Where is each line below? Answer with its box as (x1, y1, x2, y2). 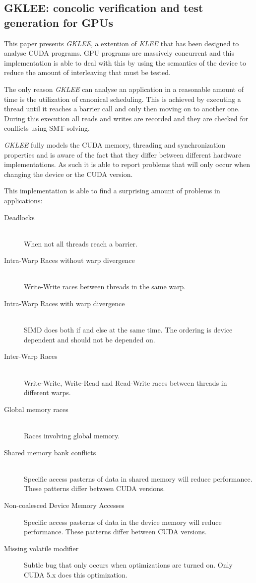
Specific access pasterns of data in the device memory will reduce (24, 516, 222, 527)
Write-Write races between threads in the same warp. (24, 281, 186, 292)
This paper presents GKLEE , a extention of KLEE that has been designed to (4, 38, 239, 48)
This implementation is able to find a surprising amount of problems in (4, 185, 220, 196)
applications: (4, 195, 43, 205)
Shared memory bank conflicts (4, 447, 96, 457)
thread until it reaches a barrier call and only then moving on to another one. (4, 103, 240, 114)
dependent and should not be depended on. (24, 334, 155, 344)
